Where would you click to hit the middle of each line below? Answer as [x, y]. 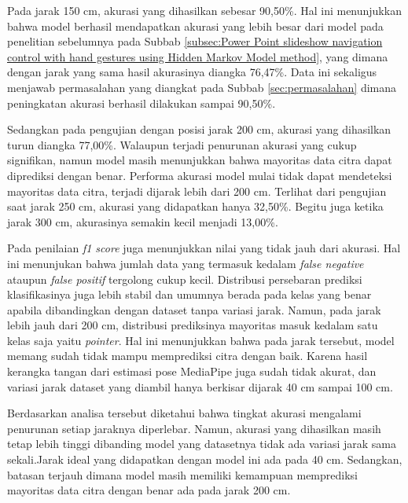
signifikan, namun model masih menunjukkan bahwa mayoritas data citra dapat [200, 160]
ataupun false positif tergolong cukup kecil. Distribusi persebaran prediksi [185, 279]
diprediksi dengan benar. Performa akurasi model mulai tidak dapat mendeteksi [200, 175]
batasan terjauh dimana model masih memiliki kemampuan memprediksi [182, 474]
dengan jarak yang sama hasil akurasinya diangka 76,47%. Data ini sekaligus [192, 72]
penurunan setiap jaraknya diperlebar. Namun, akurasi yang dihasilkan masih [194, 428]
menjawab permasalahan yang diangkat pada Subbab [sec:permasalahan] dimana [202, 87]
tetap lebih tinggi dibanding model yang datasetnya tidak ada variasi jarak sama [202, 444]
